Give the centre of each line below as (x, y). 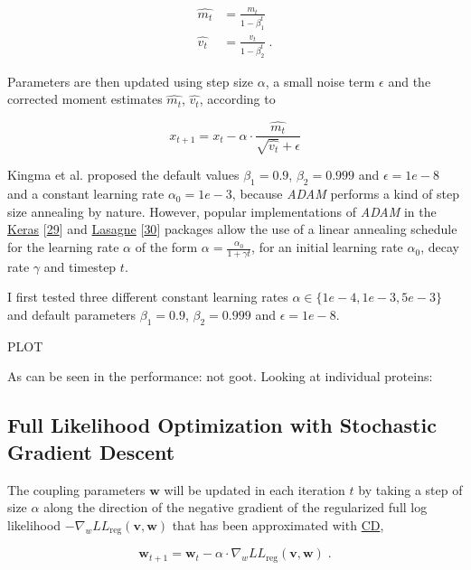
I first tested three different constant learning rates (148, 297)
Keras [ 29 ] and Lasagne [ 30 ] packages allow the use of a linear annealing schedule (232, 229)
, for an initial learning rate (327, 247)
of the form (166, 247)
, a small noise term (320, 81)
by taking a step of (410, 489)
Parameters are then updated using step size (131, 81)
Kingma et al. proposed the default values (123, 175)
